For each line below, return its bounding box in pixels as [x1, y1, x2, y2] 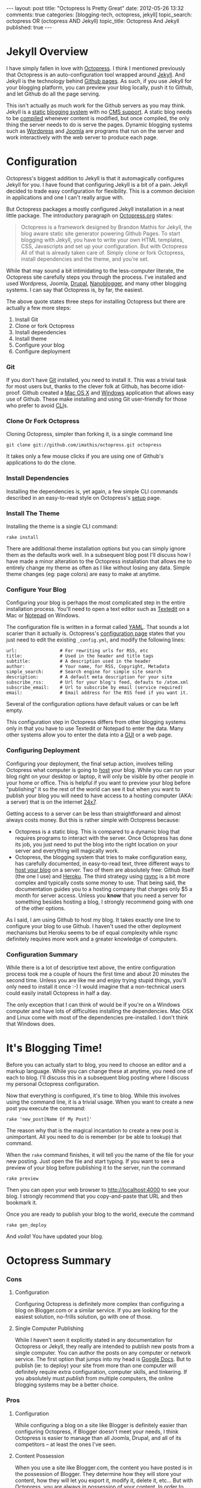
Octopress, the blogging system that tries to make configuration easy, [14, 853, 187, 860]
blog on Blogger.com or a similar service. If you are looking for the [14, 1307, 178, 1314]
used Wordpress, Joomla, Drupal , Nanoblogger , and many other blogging [6, 279, 187, 287]
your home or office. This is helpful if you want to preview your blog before [6, 779, 191, 786]
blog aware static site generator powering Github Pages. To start [20, 229, 181, 237]
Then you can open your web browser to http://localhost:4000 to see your [6, 1186, 190, 1193]
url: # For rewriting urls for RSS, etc [6, 648, 148, 654]
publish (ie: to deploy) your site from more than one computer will [14, 1362, 176, 1369]
